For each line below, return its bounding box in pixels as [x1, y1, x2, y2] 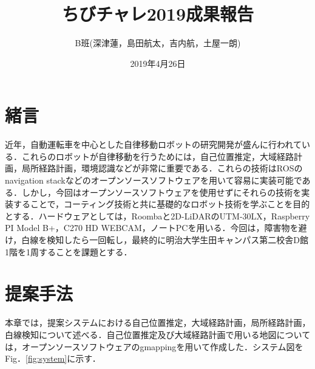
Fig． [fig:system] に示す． [5, 352, 101, 365]
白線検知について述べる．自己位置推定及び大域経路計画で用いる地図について [5, 328, 311, 340]
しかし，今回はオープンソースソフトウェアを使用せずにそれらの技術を [21, 185, 302, 198]
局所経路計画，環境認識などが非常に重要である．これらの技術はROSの [21, 162, 303, 174]
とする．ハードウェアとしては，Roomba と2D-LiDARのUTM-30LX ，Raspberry [5, 209, 310, 222]
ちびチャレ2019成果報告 [61, 1, 254, 26]
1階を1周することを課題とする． [5, 245, 132, 258]
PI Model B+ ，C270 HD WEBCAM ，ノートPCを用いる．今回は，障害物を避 [5, 221, 307, 234]
